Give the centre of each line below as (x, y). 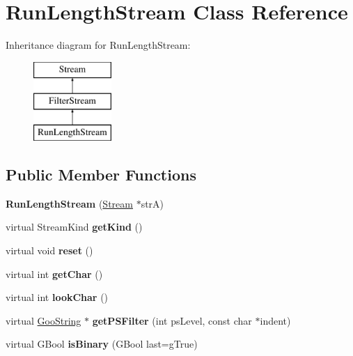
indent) (275, 320)
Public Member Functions (101, 175)
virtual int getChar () (54, 273)
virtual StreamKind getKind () (74, 227)
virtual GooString (44, 320)
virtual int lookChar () (57, 297)
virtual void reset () (49, 250)
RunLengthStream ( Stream (69, 203)
